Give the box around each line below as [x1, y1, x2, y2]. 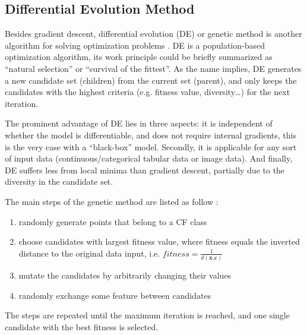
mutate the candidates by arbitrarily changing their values [18, 269, 232, 282]
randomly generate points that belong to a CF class [18, 215, 207, 227]
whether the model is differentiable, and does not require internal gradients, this [5, 128, 296, 141]
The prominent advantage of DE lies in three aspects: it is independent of [5, 117, 273, 129]
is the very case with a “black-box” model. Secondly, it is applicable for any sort [5, 140, 297, 153]
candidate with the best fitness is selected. [5, 320, 159, 333]
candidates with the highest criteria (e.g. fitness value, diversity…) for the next [5, 86, 290, 98]
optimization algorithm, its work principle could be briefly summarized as [5, 50, 273, 63]
